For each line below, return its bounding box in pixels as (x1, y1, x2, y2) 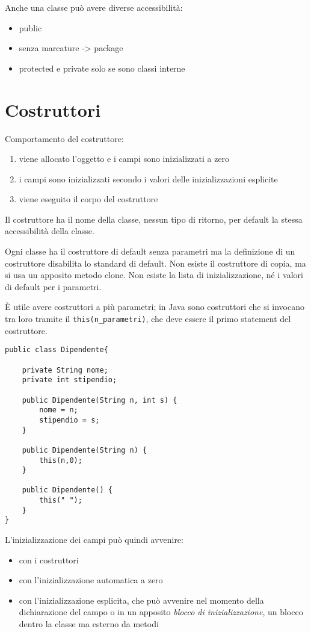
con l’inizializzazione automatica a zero (19, 574, 163, 586)
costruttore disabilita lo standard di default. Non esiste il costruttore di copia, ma (5, 256, 306, 269)
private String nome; (22, 365, 108, 374)
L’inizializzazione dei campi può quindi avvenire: (5, 533, 183, 546)
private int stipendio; (22, 376, 117, 385)
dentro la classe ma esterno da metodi (19, 618, 159, 630)
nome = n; (39, 406, 78, 415)
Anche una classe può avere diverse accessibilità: (5, 1, 183, 13)
